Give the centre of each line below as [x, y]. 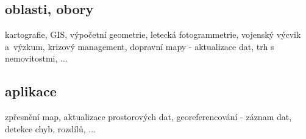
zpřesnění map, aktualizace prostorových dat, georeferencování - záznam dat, [148, 117]
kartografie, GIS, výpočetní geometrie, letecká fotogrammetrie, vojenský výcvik [153, 34]
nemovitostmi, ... [36, 58]
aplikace [31, 91]
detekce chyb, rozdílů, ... [50, 128]
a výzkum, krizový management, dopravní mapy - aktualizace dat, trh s [140, 46]
